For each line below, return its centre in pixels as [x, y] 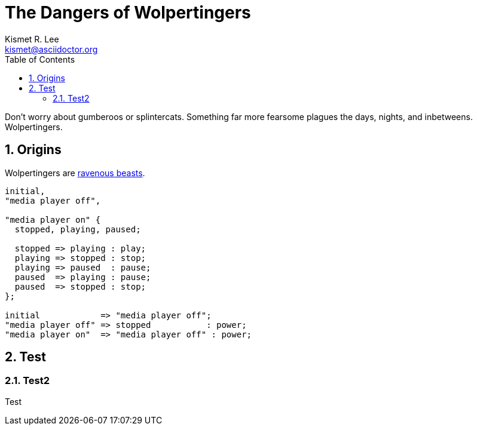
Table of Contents [40, 59]
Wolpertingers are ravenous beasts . [75, 173]
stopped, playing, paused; [78, 229]
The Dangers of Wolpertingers [128, 13]
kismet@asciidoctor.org [51, 49]
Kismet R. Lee [32, 39]
